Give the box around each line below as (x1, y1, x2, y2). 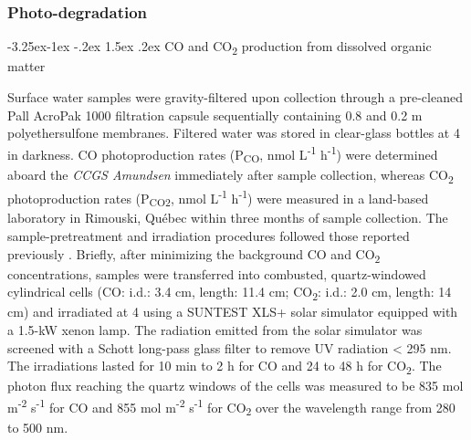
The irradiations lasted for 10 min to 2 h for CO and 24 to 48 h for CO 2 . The (7, 356, 442, 378)
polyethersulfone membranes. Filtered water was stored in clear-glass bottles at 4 (7, 123, 460, 142)
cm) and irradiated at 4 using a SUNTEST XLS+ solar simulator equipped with (7, 302, 458, 321)
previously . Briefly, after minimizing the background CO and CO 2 (7, 244, 381, 266)
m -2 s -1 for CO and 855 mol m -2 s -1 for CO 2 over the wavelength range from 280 (7, 394, 455, 419)
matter (7, 57, 46, 76)
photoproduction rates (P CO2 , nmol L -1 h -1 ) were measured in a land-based (7, 185, 429, 210)
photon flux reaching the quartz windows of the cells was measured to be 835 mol (7, 376, 464, 395)
